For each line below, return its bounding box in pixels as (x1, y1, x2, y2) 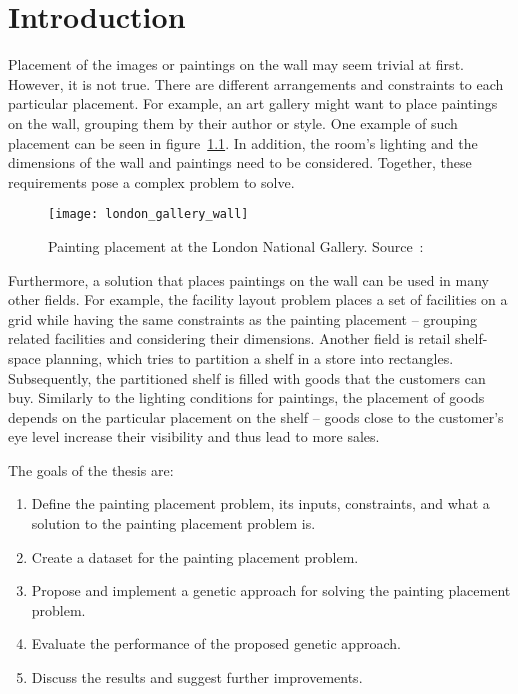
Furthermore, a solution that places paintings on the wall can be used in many (8, 269, 489, 290)
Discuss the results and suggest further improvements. (31, 667, 363, 688)
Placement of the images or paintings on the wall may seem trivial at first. (8, 54, 464, 75)
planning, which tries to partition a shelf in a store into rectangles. (45, 347, 454, 368)
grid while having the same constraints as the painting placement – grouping (8, 308, 478, 329)
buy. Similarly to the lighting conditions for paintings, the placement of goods (8, 387, 485, 408)
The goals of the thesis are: (8, 459, 174, 480)
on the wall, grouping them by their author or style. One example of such (8, 112, 458, 133)
